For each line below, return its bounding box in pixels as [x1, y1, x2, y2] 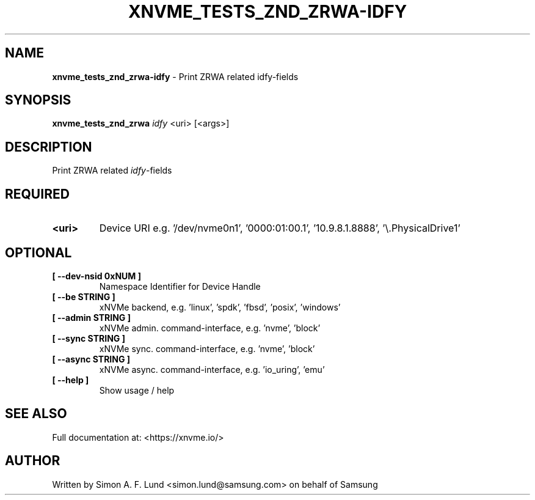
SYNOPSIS [5, 92, 71, 108]
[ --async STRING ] [52, 353, 131, 364]
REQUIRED [5, 186, 70, 202]
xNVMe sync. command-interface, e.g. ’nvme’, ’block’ [99, 343, 315, 354]
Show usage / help [99, 384, 175, 395]
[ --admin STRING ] [52, 312, 131, 323]
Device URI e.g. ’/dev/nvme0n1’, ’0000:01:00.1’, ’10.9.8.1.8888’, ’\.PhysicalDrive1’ [99, 222, 460, 235]
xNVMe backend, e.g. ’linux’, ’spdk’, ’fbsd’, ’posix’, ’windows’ [99, 301, 341, 312]
